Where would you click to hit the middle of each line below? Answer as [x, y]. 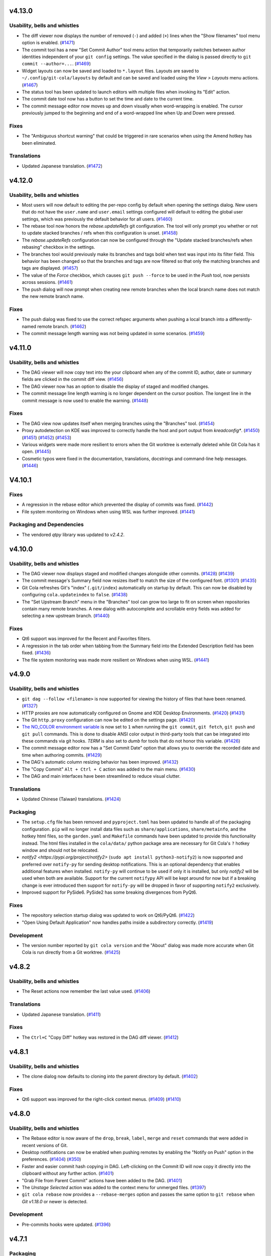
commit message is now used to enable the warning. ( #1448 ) [85, 400]
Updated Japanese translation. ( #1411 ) [61, 1014]
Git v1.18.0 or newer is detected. [55, 1201]
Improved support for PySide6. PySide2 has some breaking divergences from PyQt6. [109, 892]
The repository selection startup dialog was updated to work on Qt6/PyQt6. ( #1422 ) [108, 915]
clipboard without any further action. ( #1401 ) [68, 1174]
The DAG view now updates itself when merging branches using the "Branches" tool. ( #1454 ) [118, 423]
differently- [241, 320]
